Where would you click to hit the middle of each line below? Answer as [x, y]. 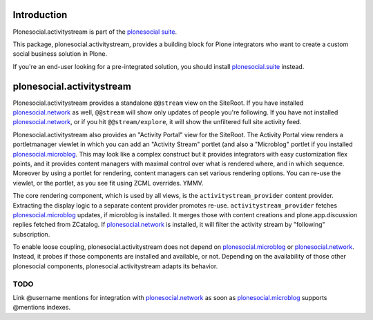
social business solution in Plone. [60, 54]
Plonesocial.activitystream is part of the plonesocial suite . [95, 32]
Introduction [40, 15]
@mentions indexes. [42, 308]
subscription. [31, 234]
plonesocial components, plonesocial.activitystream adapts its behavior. [115, 266]
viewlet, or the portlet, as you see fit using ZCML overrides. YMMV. [108, 183]
